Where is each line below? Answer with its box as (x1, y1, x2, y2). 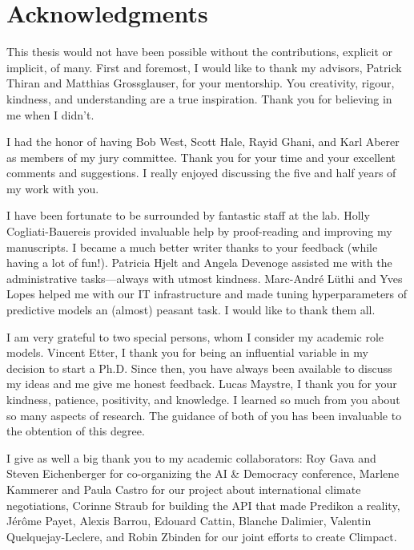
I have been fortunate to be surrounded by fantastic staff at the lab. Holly (6, 207, 370, 224)
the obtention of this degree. (6, 423, 145, 439)
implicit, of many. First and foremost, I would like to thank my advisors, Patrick (6, 59, 402, 75)
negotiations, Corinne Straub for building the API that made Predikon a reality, (6, 496, 400, 513)
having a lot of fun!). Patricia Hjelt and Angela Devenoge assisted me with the (6, 254, 392, 271)
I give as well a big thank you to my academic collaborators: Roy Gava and (6, 449, 376, 466)
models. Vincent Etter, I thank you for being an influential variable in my (6, 344, 368, 361)
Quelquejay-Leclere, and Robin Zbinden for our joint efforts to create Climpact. (6, 528, 397, 544)
